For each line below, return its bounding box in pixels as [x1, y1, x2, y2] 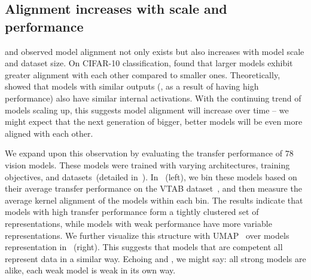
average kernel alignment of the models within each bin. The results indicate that [5, 193, 303, 206]
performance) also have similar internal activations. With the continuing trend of [5, 91, 301, 104]
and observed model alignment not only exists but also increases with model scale [5, 45, 304, 57]
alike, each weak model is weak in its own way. [5, 264, 176, 276]
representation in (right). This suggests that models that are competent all [5, 241, 283, 253]
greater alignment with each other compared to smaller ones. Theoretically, [5, 68, 280, 81]
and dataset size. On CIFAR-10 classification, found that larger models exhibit [5, 57, 293, 69]
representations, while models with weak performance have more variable [5, 217, 272, 229]
